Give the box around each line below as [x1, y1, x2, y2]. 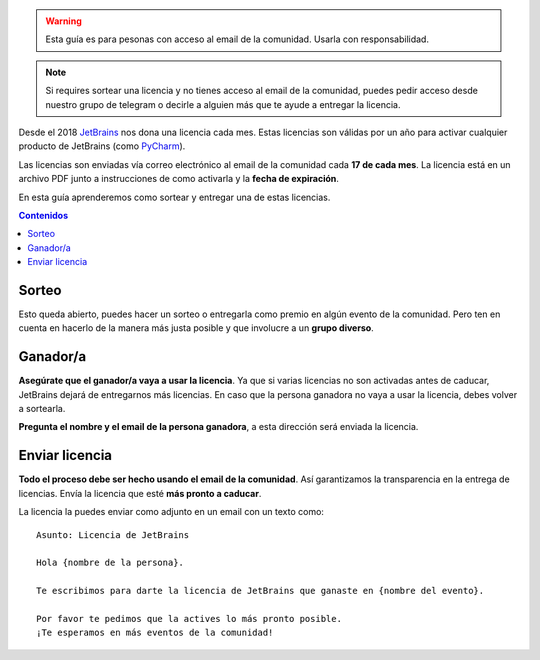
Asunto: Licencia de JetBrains [36, 529, 190, 540]
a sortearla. [18, 403, 66, 415]
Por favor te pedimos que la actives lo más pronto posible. [36, 613, 342, 624]
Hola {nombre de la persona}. [36, 557, 185, 569]
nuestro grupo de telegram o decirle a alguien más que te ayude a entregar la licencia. [45, 98, 401, 110]
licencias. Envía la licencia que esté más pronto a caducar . [18, 487, 262, 499]
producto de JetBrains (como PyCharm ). [18, 140, 186, 152]
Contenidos [18, 209, 69, 221]
